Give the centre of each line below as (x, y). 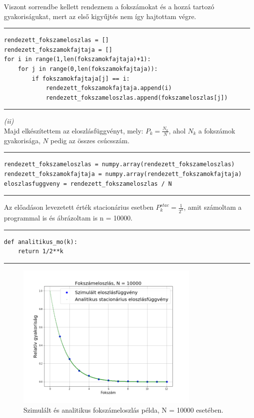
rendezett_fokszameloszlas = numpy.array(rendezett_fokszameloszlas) (119, 165)
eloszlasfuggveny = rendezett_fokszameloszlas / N (88, 184)
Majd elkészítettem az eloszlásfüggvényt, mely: (74, 130)
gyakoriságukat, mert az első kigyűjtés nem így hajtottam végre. (100, 16)
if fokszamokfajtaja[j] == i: (81, 78)
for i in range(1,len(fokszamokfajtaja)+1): (77, 59)
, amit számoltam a (213, 207)
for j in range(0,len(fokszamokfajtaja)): (88, 69)
